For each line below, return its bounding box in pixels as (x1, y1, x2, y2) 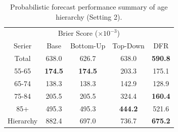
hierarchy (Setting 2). (56, 11, 122, 22)
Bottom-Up (70, 40, 106, 51)
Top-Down (112, 40, 145, 51)
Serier (14, 40, 32, 51)
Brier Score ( (58, 28, 98, 38)
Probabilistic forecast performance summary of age (10, 2, 168, 12)
